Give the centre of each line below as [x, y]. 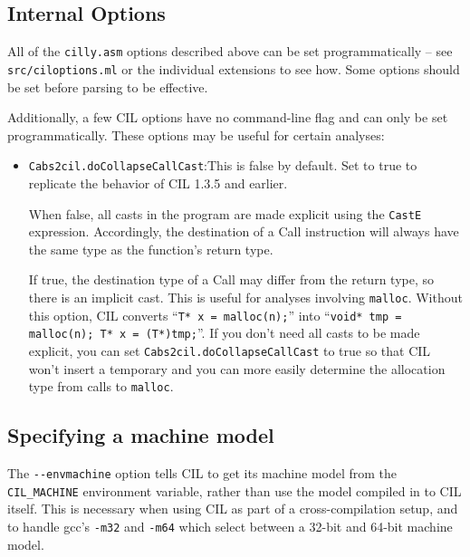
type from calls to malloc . [101, 386]
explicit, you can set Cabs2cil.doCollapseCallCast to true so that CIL [230, 350]
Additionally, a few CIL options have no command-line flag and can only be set [228, 117]
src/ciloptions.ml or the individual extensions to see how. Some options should [234, 68]
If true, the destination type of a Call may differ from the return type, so [231, 279]
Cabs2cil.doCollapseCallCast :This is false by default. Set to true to [223, 165]
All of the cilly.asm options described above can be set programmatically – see [230, 51]
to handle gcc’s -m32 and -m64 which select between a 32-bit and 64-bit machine [230, 526]
